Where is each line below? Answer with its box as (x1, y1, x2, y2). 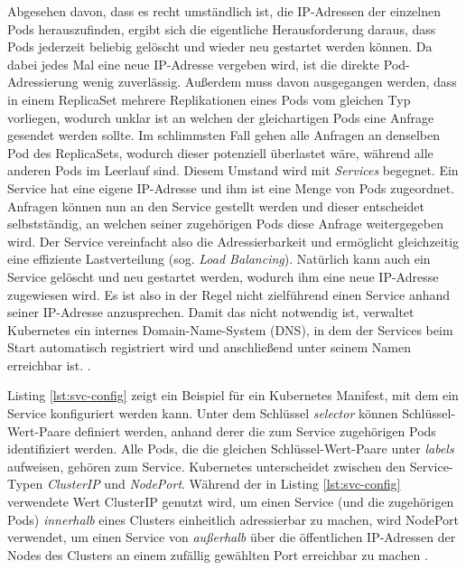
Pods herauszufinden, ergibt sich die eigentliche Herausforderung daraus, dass (7, 19, 436, 38)
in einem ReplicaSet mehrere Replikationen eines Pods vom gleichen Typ (7, 89, 411, 108)
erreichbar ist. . (7, 355, 91, 374)
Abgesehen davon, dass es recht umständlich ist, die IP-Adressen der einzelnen (7, 2, 441, 20)
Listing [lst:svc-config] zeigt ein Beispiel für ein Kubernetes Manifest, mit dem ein (7, 386, 459, 405)
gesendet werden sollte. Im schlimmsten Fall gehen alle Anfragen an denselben (7, 126, 440, 145)
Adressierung (7, 72, 79, 91)
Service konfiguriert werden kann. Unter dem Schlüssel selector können (7, 404, 398, 423)
